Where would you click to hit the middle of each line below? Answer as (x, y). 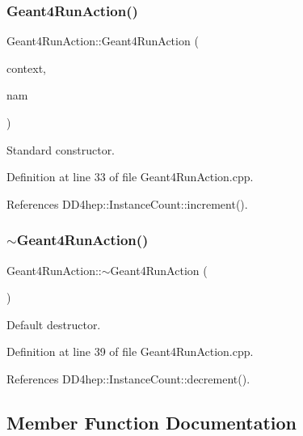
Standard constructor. (61, 149)
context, (26, 68)
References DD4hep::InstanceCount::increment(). (127, 203)
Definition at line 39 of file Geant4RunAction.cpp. (130, 351)
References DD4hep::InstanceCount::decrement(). (128, 378)
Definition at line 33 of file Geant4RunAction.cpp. (130, 177)
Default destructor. (54, 324)
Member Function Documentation (152, 422)
